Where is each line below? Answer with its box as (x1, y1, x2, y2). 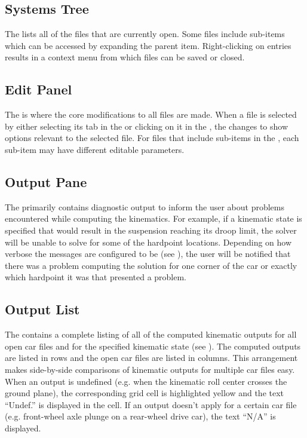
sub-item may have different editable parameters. (5, 143, 185, 155)
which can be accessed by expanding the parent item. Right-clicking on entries (5, 39, 291, 51)
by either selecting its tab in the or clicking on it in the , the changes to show (5, 120, 288, 132)
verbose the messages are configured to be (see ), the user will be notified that (5, 247, 291, 260)
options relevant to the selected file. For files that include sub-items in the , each (5, 131, 299, 144)
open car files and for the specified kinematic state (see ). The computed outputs (5, 339, 301, 352)
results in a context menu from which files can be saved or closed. (5, 51, 245, 63)
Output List (5, 300, 80, 318)
